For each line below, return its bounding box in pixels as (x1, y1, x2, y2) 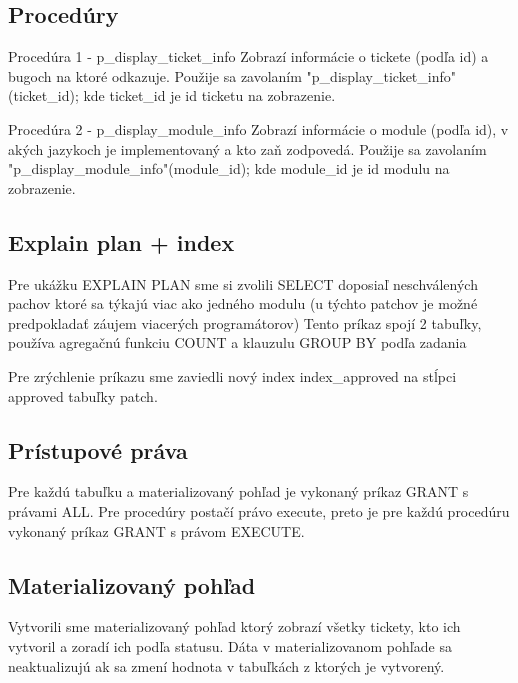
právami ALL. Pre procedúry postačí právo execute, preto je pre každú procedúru (8, 500, 510, 521)
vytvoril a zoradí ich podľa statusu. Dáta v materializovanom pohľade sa (8, 635, 452, 656)
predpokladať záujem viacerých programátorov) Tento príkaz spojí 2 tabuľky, (8, 312, 482, 333)
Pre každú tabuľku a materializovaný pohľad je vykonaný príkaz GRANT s (8, 481, 469, 502)
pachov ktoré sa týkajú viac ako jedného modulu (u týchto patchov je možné (8, 293, 478, 314)
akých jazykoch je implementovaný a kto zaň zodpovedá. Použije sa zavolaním (8, 138, 487, 159)
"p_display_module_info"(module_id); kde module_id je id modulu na (8, 158, 450, 179)
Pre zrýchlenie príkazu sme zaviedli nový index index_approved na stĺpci (8, 365, 457, 386)
